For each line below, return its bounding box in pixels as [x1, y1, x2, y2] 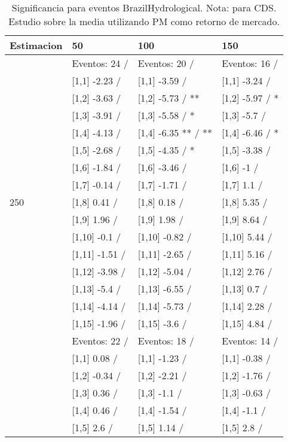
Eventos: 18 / [137, 334, 194, 347]
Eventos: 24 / [72, 56, 128, 70]
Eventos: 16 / [222, 56, 278, 70]
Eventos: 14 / [222, 334, 278, 347]
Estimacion [10, 38, 63, 52]
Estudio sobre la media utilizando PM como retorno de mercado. [8, 14, 280, 28]
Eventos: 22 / [72, 334, 128, 347]
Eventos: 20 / [137, 56, 194, 70]
